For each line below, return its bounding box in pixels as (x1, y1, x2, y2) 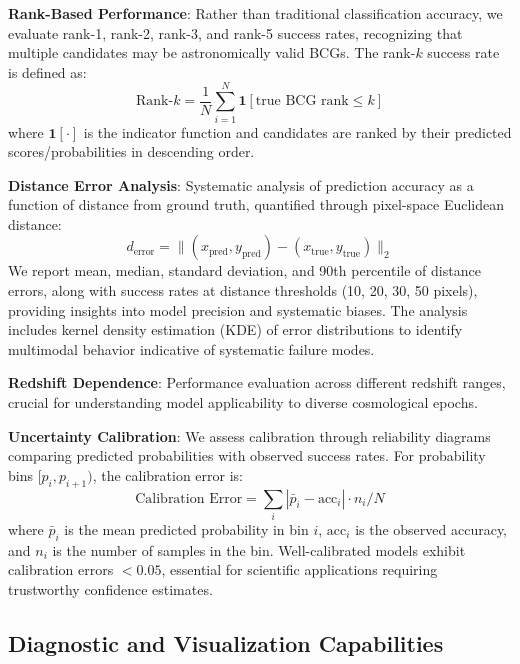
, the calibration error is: (92, 464, 244, 485)
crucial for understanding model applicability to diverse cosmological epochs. (8, 392, 478, 413)
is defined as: (8, 61, 87, 82)
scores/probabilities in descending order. (8, 141, 255, 162)
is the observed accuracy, (355, 518, 508, 539)
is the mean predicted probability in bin (64, 518, 309, 539)
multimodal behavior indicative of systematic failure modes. (8, 338, 375, 359)
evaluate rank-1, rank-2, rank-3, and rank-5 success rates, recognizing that (8, 22, 463, 43)
